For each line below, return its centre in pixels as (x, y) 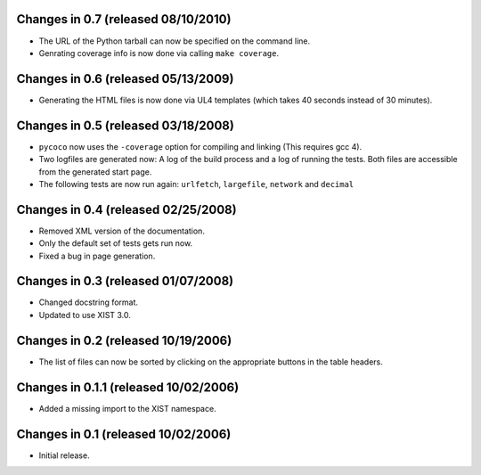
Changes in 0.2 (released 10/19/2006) (124, 340)
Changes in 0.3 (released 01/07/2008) (125, 281)
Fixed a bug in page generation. (97, 256)
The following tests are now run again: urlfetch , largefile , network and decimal (196, 184)
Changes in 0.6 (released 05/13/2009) (125, 79)
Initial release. (64, 455)
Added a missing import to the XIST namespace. (128, 408)
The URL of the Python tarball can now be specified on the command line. (175, 41)
